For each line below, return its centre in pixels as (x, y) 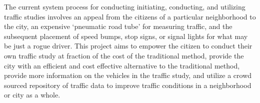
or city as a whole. (32, 95)
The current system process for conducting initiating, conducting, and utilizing (125, 6)
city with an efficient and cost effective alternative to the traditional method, (122, 65)
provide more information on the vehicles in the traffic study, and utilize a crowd (128, 75)
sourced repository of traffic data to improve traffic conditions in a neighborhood (128, 85)
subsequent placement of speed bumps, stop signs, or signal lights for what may (126, 36)
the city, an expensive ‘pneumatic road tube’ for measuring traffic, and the (118, 26)
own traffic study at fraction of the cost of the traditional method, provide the (124, 55)
